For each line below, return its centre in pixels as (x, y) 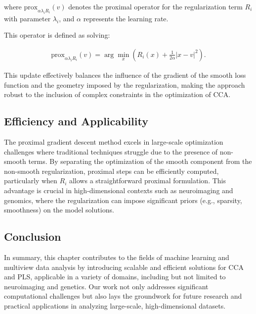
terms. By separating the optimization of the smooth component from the (140, 161)
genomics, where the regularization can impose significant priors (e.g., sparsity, (123, 200)
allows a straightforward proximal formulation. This (147, 181)
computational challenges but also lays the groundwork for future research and (123, 296)
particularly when (31, 181)
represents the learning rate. (126, 18)
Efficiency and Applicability (76, 121)
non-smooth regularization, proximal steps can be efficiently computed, (111, 171)
